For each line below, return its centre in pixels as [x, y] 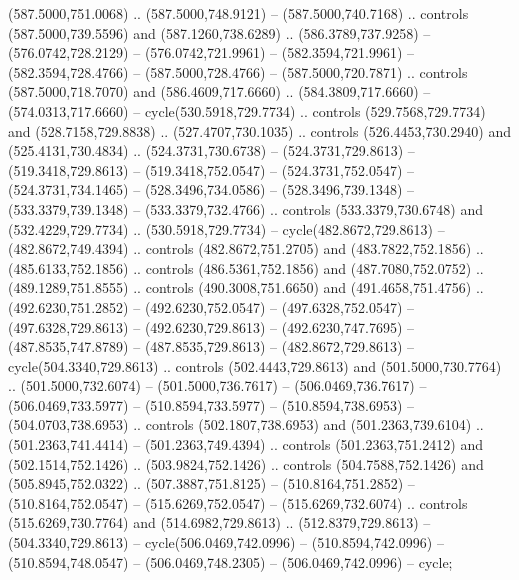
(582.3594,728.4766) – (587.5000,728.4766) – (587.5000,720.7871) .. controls [238, 71]
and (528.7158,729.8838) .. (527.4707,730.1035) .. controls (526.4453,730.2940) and [259, 130]
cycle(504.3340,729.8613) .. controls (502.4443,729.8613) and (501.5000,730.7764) [255, 365]
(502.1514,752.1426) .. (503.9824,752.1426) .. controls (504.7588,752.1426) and [246, 463]
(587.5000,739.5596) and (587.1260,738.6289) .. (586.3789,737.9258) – [219, 32]
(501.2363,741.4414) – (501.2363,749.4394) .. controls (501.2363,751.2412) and [245, 444]
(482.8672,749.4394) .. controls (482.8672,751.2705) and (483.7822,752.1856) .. [246, 248]
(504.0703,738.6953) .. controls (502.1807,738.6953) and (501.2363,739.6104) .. [246, 424]
